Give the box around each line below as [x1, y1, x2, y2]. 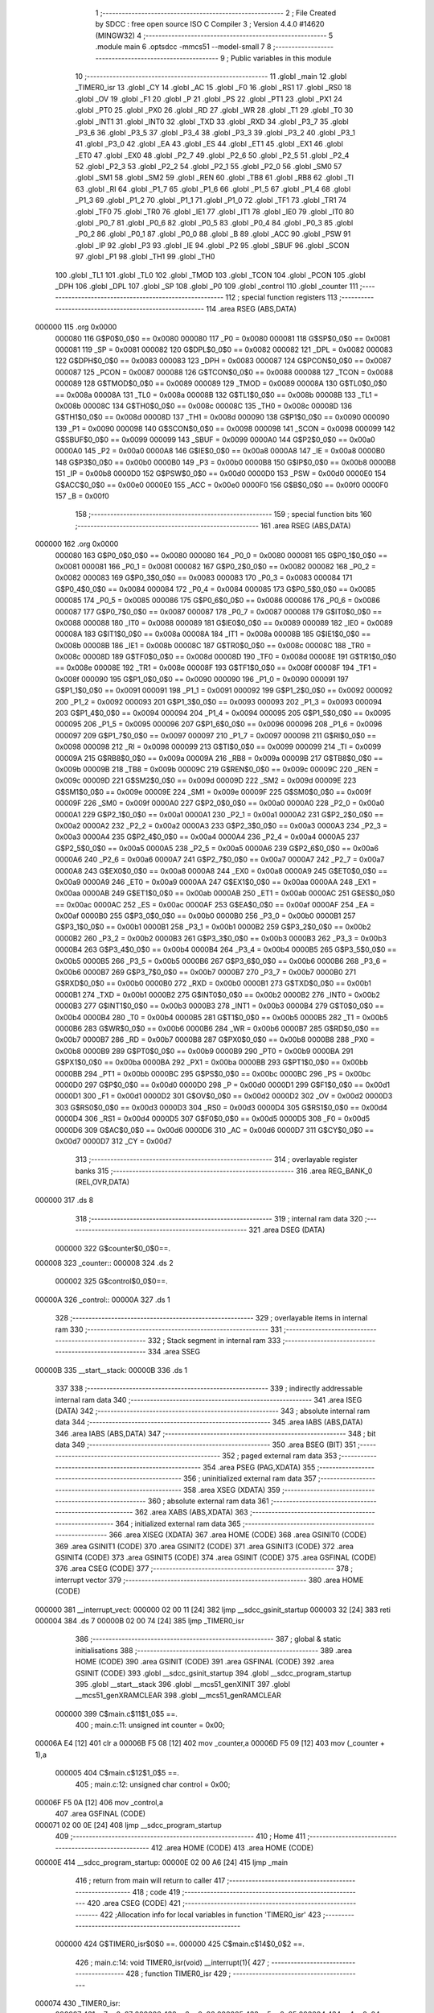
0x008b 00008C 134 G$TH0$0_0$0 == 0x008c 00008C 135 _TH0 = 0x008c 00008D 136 [55, 401, 353, 411]
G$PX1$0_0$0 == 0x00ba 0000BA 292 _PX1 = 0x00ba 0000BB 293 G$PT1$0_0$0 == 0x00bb [55, 1057, 369, 1067]
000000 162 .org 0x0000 [35, 539, 119, 549]
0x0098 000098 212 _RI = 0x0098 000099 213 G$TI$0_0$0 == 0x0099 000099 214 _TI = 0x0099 [55, 742, 382, 752]
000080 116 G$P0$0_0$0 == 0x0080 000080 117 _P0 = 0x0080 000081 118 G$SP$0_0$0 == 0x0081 [55, 333, 391, 343]
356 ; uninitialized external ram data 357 [183, 1474, 317, 1483]
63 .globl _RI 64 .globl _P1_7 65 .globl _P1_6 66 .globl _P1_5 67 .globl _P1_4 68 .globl [75, 184, 351, 193]
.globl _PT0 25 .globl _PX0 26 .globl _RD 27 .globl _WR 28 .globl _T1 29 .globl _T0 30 [75, 105, 354, 115]
